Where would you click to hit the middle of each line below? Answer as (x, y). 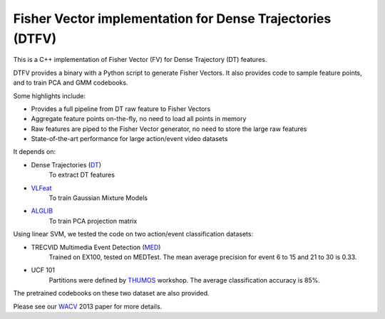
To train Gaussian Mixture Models (98, 198)
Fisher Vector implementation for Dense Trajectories (172, 19)
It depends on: (35, 152)
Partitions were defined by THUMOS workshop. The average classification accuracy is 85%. (185, 280)
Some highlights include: (49, 95)
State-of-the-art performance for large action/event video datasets (129, 139)
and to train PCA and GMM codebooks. (71, 83)
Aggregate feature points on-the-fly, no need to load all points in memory (139, 119)
